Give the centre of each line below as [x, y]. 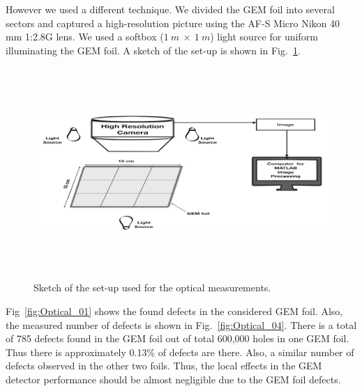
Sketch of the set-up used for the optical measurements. [152, 287]
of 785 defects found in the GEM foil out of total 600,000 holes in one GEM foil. [178, 338]
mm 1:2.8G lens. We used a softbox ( [85, 37]
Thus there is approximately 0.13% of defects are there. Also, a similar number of [180, 352]
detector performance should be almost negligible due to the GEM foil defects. [173, 379]
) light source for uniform [264, 37]
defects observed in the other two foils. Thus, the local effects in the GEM [164, 366]
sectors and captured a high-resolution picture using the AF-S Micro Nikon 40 [173, 23]
